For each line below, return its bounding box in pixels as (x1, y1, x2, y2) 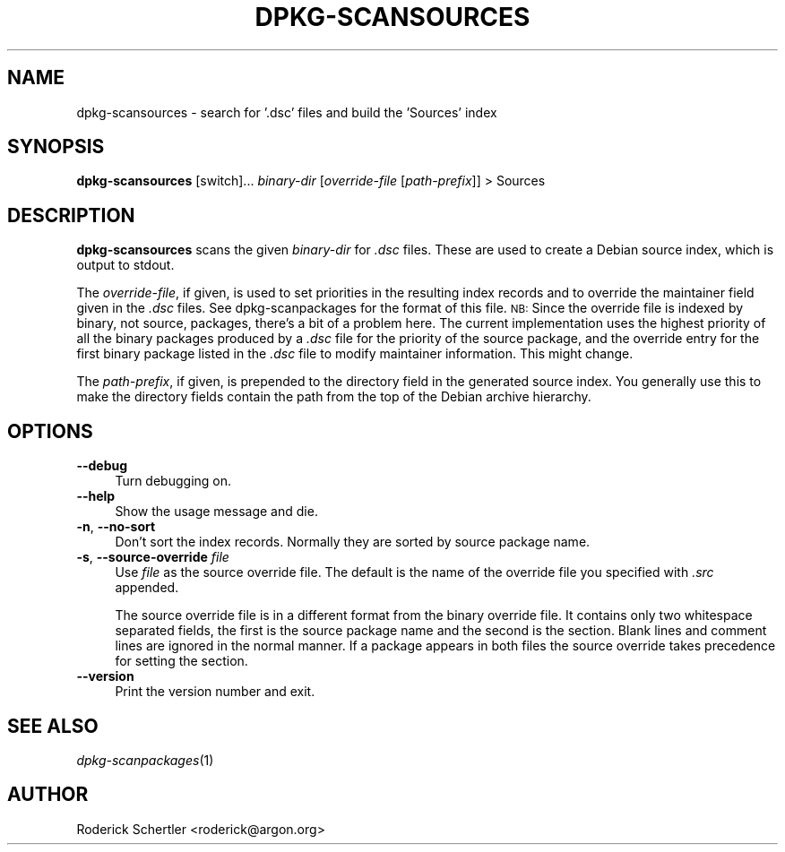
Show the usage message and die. (115, 503, 318, 520)
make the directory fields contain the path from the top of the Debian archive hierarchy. (76, 389, 591, 405)
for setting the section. (115, 653, 248, 669)
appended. (115, 580, 179, 596)
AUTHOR (7, 783, 89, 806)
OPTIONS (7, 419, 93, 443)
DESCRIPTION (7, 203, 135, 227)
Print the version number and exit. (115, 684, 315, 700)
